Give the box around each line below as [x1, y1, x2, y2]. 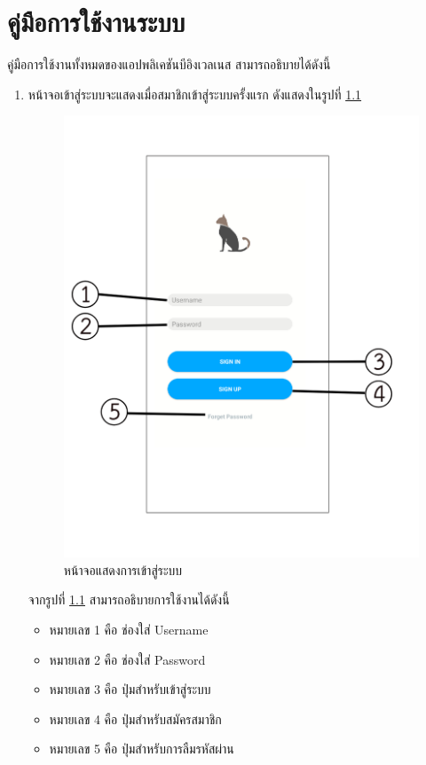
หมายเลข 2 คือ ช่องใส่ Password [49, 650, 206, 668]
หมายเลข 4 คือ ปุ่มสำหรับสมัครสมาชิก [49, 709, 222, 728]
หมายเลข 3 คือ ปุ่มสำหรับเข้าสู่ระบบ [49, 680, 211, 698]
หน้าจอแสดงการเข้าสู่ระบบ [63, 560, 183, 579]
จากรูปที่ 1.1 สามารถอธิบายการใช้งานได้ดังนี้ [28, 590, 230, 609]
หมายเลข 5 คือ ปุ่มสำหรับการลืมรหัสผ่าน [49, 739, 234, 758]
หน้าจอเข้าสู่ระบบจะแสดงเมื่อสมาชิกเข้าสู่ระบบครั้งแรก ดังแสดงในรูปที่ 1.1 [28, 84, 362, 103]
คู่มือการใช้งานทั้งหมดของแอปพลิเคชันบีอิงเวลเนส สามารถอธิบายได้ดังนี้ [7, 55, 331, 74]
